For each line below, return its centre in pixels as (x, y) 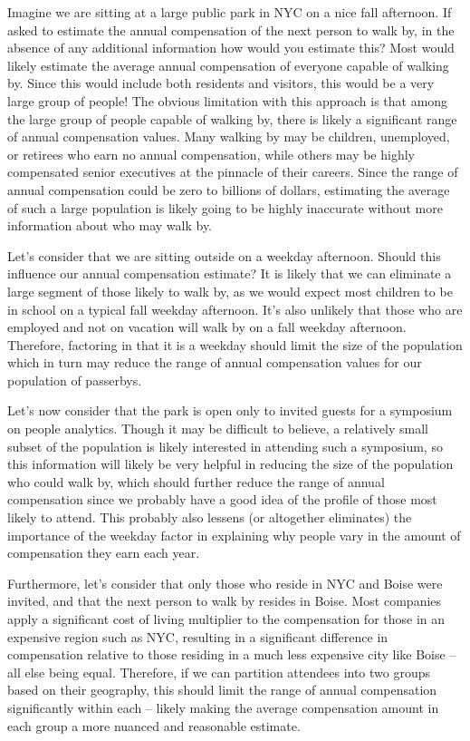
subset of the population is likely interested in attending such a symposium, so (225, 446)
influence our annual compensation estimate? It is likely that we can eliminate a (230, 273)
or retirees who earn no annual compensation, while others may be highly (211, 154)
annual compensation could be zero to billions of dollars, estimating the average (229, 189)
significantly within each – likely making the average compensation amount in (223, 707)
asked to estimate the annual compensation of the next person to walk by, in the (231, 29)
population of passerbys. (75, 380)
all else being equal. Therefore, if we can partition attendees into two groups (219, 672)
